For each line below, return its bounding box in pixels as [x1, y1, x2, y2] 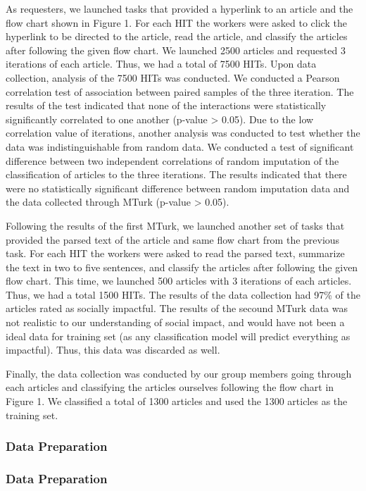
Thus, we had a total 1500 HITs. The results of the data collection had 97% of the [6, 287, 360, 302]
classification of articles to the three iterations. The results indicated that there [6, 167, 347, 182]
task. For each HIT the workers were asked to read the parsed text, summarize [6, 246, 345, 261]
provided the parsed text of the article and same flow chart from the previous [6, 232, 340, 247]
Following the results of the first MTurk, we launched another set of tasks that [6, 218, 345, 232]
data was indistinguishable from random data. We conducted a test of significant [6, 139, 354, 154]
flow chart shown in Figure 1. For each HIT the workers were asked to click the [6, 15, 347, 30]
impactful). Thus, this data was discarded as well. [6, 342, 220, 357]
